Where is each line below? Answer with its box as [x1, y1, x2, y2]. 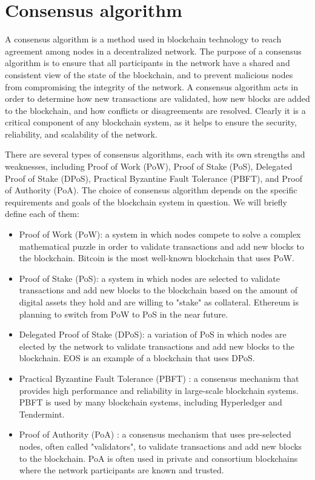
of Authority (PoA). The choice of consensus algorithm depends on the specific [5, 184, 297, 196]
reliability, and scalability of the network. [5, 127, 157, 140]
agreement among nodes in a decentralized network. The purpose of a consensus [5, 44, 302, 57]
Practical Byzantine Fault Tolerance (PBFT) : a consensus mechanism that [19, 372, 299, 384]
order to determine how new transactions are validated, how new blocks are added [5, 92, 310, 105]
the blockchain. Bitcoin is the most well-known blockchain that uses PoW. [19, 252, 294, 264]
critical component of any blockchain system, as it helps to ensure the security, [5, 116, 297, 128]
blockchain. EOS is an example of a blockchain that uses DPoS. [19, 352, 255, 364]
